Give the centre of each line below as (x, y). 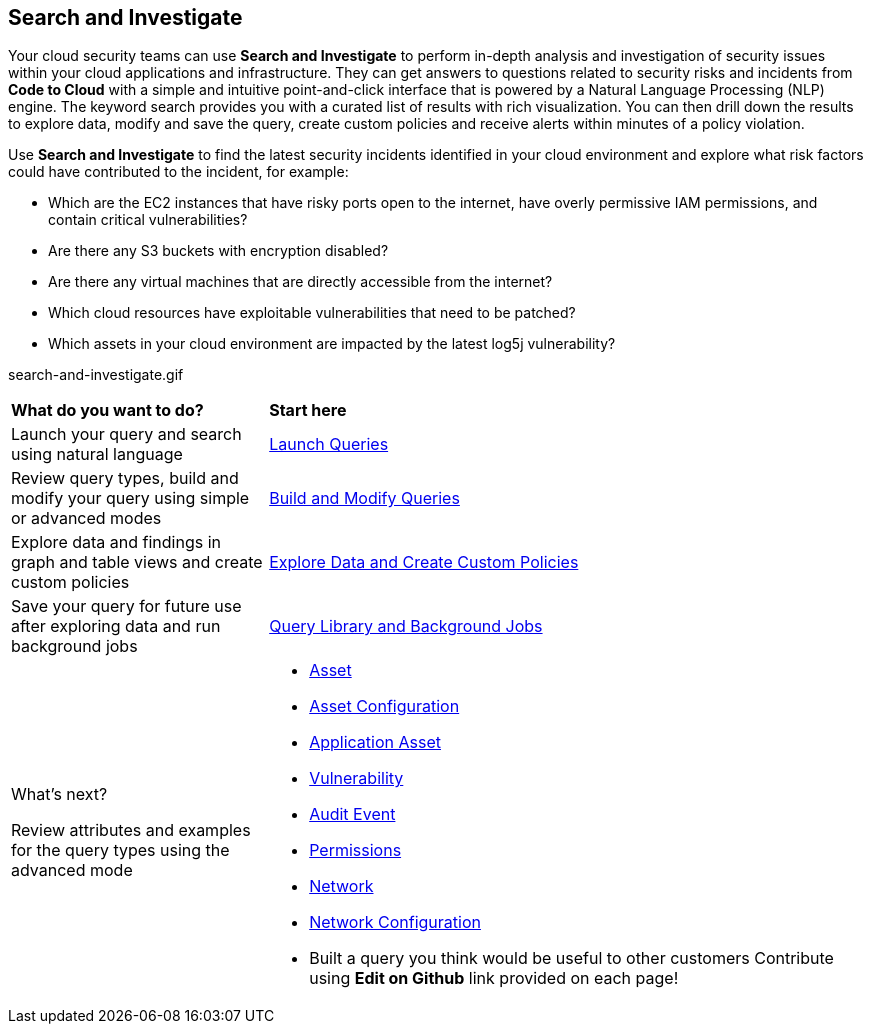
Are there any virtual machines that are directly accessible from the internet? (300, 282)
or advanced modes (86, 518)
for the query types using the (120, 850)
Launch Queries (329, 444)
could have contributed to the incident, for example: (178, 172)
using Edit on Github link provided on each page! (494, 978)
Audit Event (352, 814)
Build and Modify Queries (364, 498)
